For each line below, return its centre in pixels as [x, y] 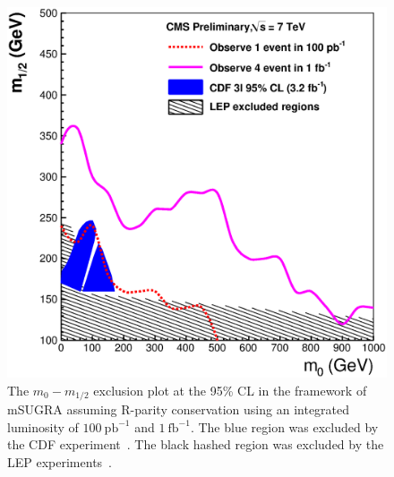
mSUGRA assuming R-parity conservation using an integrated [179, 409]
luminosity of [43, 426]
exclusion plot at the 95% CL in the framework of [230, 390]
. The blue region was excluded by [284, 426]
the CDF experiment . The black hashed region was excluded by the [196, 444]
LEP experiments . [60, 461]
